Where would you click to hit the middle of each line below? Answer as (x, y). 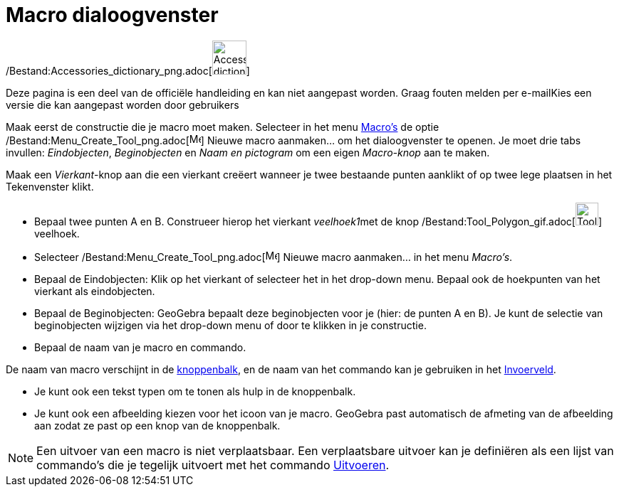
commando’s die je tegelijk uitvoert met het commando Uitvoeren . (213, 465)
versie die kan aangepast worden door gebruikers (123, 105)
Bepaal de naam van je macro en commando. (140, 347)
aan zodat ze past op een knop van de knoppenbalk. (157, 425)
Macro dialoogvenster (112, 15)
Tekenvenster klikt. (50, 186)
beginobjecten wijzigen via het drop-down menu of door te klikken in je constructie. (230, 325)
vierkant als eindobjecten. (95, 291)
